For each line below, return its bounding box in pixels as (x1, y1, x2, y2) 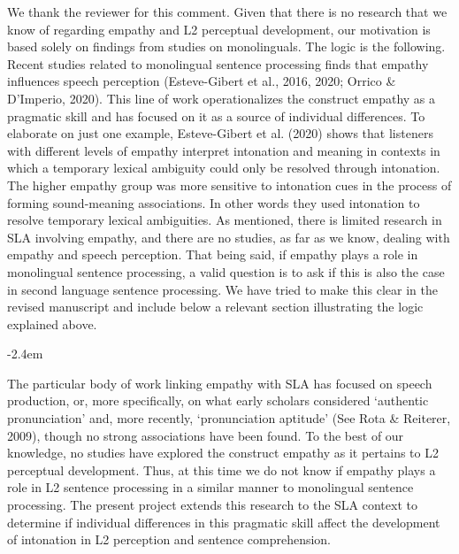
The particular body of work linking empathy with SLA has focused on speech (7, 373, 432, 392)
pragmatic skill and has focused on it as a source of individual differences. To (7, 106, 425, 125)
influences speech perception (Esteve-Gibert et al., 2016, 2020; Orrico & (7, 72, 396, 90)
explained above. (7, 314, 97, 333)
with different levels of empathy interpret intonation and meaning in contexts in (7, 141, 440, 159)
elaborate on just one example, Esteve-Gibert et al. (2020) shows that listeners (7, 124, 433, 142)
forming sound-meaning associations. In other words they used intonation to (7, 193, 420, 212)
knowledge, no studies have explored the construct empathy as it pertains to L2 (7, 443, 439, 462)
